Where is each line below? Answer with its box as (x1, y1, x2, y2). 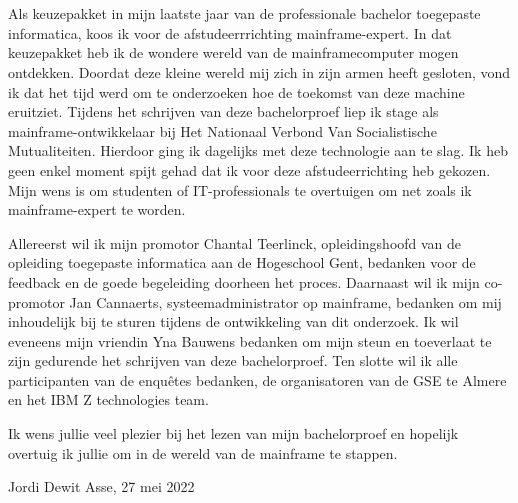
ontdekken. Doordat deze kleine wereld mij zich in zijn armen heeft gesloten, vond (8, 61, 511, 82)
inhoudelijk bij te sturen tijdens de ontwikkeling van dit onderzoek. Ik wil (8, 311, 459, 332)
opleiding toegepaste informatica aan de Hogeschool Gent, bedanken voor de (8, 252, 476, 273)
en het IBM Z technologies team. (8, 389, 209, 410)
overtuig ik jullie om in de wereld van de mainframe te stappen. (8, 442, 398, 463)
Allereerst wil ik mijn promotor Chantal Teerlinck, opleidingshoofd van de (8, 232, 462, 253)
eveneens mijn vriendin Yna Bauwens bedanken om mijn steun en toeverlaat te (8, 330, 492, 351)
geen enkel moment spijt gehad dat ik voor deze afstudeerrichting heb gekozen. (8, 159, 491, 180)
